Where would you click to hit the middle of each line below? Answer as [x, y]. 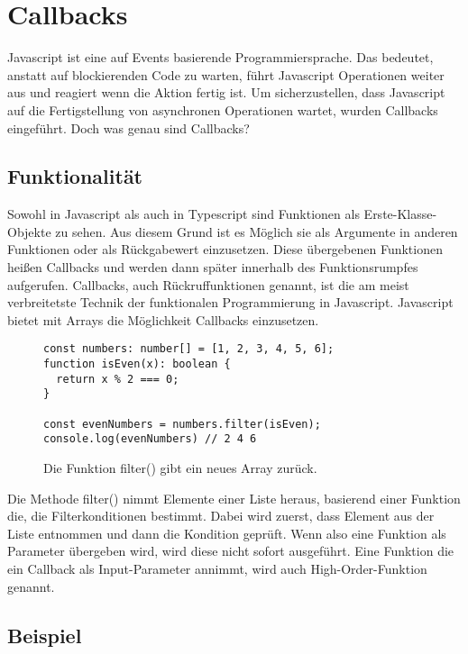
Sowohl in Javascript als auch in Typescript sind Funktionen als [184, 214]
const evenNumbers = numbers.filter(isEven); [182, 424]
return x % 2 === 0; [118, 379]
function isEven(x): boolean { [137, 364]
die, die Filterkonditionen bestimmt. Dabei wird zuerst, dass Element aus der [221, 516]
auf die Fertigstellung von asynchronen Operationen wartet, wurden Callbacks [223, 109]
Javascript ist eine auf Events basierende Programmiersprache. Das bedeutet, [220, 57]
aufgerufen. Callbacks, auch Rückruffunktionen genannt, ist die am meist [208, 284]
